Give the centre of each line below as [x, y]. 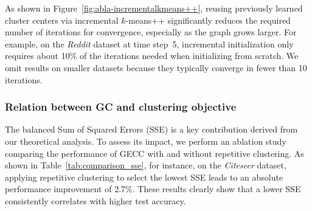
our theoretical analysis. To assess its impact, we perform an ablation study [146, 141]
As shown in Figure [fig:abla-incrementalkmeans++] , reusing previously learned [154, 8]
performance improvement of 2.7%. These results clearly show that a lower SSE [153, 189]
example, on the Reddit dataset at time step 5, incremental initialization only [149, 43]
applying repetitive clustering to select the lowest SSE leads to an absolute [144, 177]
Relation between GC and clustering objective [121, 107]
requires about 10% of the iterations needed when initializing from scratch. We [152, 56]
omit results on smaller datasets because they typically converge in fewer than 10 [156, 67]
